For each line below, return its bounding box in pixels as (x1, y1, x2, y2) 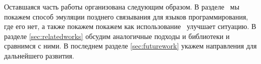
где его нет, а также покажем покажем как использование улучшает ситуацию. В (4, 21, 256, 31)
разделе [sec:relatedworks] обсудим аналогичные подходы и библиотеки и (4, 30, 230, 41)
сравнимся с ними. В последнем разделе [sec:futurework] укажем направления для (4, 40, 257, 51)
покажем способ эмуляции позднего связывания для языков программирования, (4, 11, 248, 21)
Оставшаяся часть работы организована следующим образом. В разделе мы (4, 1, 240, 11)
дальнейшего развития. (4, 50, 74, 60)
